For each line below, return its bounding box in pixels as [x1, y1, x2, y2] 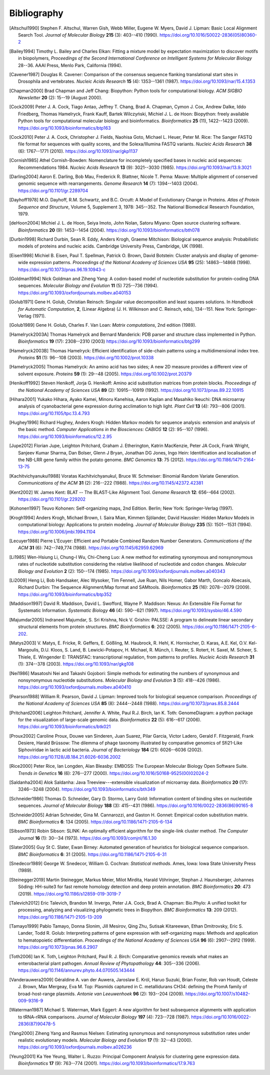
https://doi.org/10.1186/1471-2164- [185, 457, 256, 463]
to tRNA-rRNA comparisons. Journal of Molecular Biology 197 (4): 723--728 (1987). [18, 1014, 190, 1020]
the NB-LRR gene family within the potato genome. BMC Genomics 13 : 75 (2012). [18, 457, 185, 463]
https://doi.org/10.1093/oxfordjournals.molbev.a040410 [18, 684, 131, 690]
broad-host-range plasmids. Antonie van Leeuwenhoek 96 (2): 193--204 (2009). [18, 990, 184, 997]
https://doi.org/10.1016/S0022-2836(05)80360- [159, 32, 257, 38]
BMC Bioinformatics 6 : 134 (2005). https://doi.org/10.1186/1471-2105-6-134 [18, 819, 172, 824]
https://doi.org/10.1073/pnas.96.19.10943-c [18, 266, 106, 273]
